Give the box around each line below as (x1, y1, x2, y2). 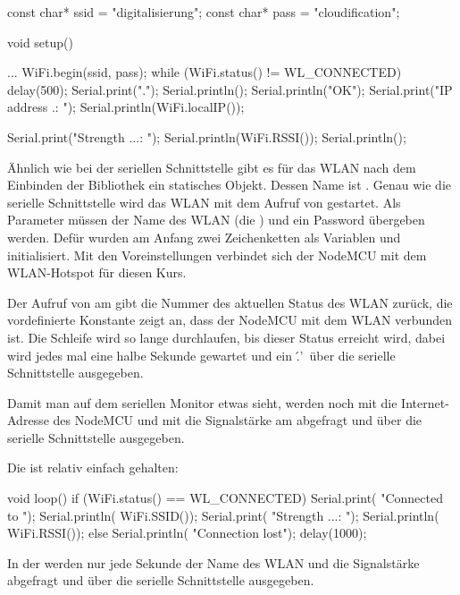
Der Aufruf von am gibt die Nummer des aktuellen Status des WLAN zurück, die (7, 293, 453, 311)
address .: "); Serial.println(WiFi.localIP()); (7, 98, 245, 116)
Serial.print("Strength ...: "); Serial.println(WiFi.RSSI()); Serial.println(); (7, 127, 406, 146)
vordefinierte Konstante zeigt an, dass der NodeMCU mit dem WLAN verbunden (7, 310, 452, 329)
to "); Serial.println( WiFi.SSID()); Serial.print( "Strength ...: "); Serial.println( (7, 506, 439, 524)
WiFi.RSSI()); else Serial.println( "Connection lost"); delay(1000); (7, 523, 367, 542)
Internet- (401, 393, 449, 412)
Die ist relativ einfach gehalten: (7, 458, 179, 477)
